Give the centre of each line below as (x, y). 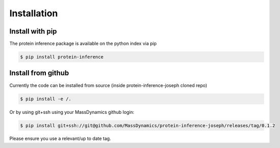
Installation (34, 13)
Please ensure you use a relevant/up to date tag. (60, 139)
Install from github (39, 73)
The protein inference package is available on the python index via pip (83, 44)
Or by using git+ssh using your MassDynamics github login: (72, 112)
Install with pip (33, 31)
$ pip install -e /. (46, 99)
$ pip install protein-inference (62, 57)
